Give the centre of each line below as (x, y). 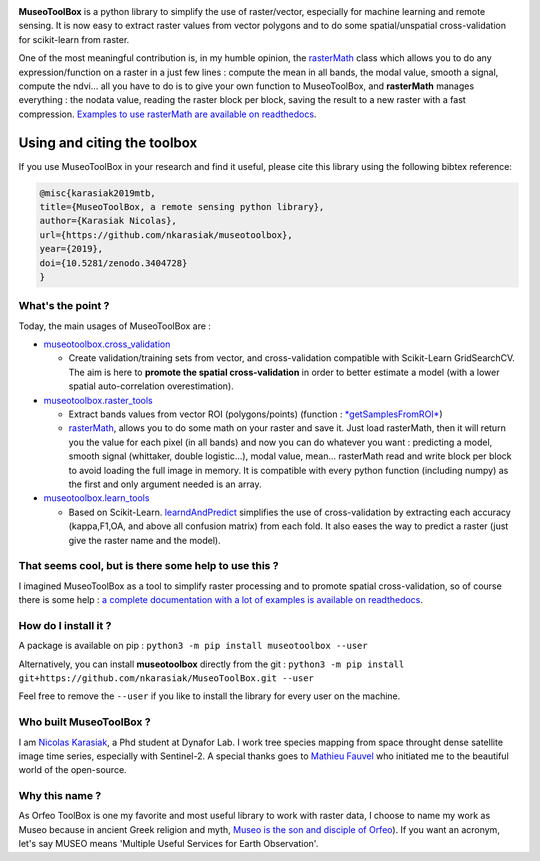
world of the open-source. (72, 770)
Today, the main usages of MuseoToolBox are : (115, 326)
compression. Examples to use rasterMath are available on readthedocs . (167, 114)
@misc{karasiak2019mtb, (98, 193)
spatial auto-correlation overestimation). (151, 386)
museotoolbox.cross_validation (107, 344)
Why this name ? (60, 796)
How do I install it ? (65, 625)
